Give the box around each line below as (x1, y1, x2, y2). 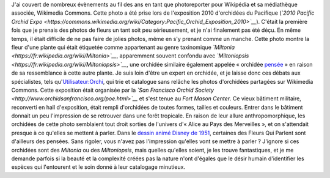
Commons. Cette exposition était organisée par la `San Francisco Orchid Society (11, 86, 214, 94)
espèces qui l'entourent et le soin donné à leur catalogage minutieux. (11, 163, 186, 171)
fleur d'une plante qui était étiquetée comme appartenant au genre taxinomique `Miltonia (11, 43, 235, 51)
